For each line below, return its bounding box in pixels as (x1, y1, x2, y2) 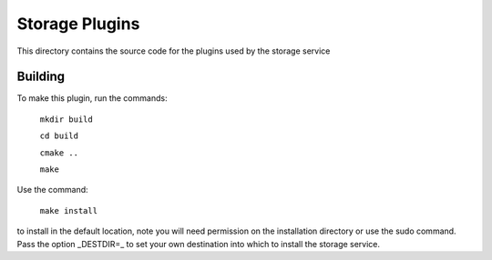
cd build (39, 131, 79, 141)
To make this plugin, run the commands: (16, 93, 168, 104)
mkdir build (39, 114, 93, 125)
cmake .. (39, 147, 79, 158)
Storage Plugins (16, 14, 140, 34)
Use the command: (16, 185, 88, 195)
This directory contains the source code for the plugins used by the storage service (16, 45, 331, 56)
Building (16, 69, 66, 85)
